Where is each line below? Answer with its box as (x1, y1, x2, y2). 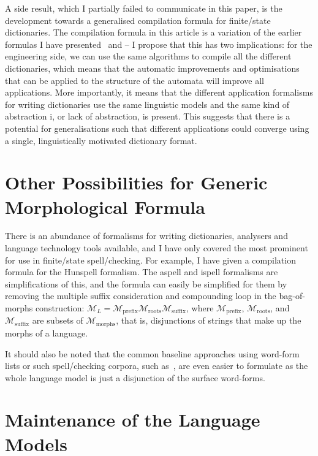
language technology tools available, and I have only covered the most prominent (5, 241, 308, 254)
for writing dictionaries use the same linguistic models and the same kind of (5, 97, 290, 110)
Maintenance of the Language (5, 407, 260, 432)
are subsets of (32, 314, 83, 327)
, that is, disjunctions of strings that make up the (116, 314, 301, 327)
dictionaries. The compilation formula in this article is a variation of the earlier (5, 26, 302, 39)
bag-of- (279, 289, 305, 302)
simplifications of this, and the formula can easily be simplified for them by (5, 277, 287, 290)
